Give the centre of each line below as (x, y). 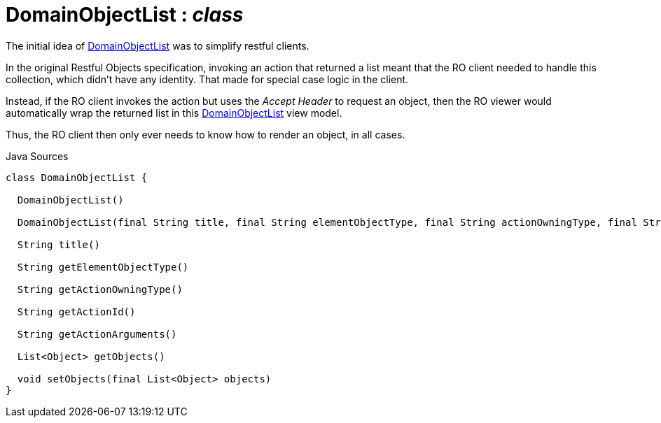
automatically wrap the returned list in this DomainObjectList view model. (174, 113)
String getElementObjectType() (103, 267)
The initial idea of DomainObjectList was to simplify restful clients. (158, 45)
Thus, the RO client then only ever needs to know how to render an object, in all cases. (206, 134)
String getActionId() (76, 311)
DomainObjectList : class (125, 15)
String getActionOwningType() (100, 289)
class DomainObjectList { (77, 177)
